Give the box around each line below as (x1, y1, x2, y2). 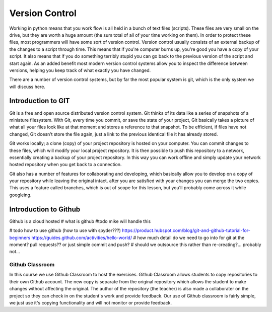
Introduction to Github (9, 205, 81, 213)
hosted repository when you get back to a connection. (9, 162, 122, 168)
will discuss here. (9, 84, 45, 90)
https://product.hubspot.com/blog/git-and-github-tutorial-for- (121, 227, 250, 233)
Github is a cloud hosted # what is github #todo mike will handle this (9, 218, 151, 224)
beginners (9, 235, 31, 241)
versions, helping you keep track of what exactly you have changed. (9, 67, 151, 73)
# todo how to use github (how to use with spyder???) (9, 227, 121, 233)
